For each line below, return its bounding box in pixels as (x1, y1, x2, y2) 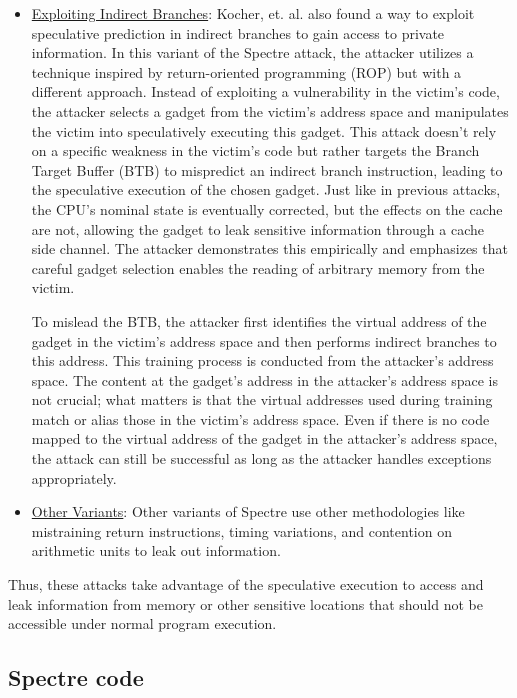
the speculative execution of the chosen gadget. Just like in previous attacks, (31, 179, 501, 200)
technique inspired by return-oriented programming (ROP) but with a (31, 61, 462, 82)
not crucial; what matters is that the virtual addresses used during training (31, 389, 493, 410)
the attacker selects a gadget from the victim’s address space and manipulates (31, 100, 509, 121)
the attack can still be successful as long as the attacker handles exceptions (31, 448, 492, 469)
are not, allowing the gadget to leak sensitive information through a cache (31, 218, 484, 239)
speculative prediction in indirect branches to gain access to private (31, 22, 445, 43)
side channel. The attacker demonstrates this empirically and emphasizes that (31, 238, 508, 259)
